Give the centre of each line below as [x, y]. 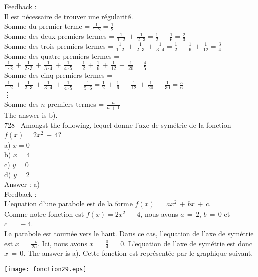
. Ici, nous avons [62, 243]
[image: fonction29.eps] [45, 270]
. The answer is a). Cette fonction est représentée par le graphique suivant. [138, 253]
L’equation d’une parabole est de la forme [68, 204]
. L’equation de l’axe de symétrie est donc [188, 243]
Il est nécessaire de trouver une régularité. [69, 16]
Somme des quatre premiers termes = [62, 56]
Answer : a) [22, 184]
